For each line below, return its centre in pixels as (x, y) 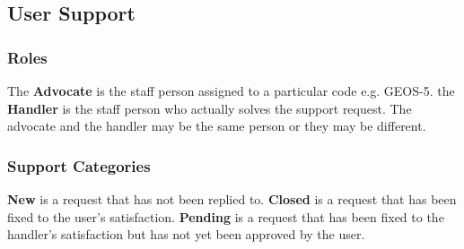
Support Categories (79, 165)
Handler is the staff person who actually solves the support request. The (210, 108)
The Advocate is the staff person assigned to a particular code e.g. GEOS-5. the (231, 90)
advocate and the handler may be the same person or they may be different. (217, 126)
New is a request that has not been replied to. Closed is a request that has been (232, 199)
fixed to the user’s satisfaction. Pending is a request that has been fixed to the (226, 216)
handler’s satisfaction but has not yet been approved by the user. (186, 234)
